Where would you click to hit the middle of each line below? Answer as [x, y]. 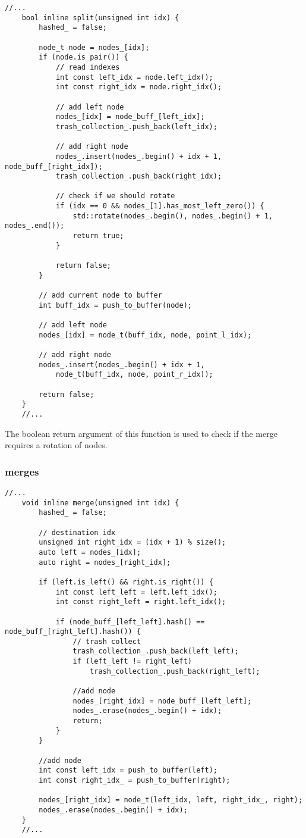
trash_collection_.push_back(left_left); [156, 651]
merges [22, 471]
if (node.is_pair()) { [83, 57]
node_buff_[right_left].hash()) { [73, 632]
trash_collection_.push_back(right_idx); [139, 176]
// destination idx [77, 532]
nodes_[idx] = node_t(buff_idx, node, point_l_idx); [145, 335]
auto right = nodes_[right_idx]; [105, 562]
